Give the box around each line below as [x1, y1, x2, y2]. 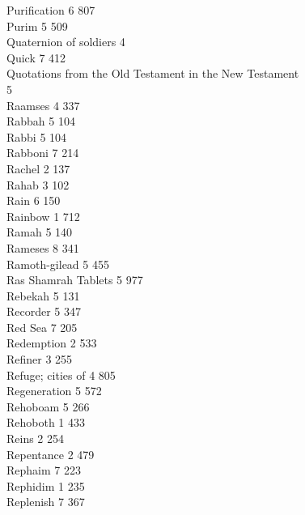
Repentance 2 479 [6, 445, 95, 462]
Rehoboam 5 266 [6, 398, 90, 415]
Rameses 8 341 [6, 239, 79, 256]
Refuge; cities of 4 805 [6, 366, 116, 383]
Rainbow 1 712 [6, 207, 80, 224]
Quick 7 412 [6, 49, 66, 66]
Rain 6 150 [6, 192, 61, 209]
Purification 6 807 [6, 2, 95, 18]
